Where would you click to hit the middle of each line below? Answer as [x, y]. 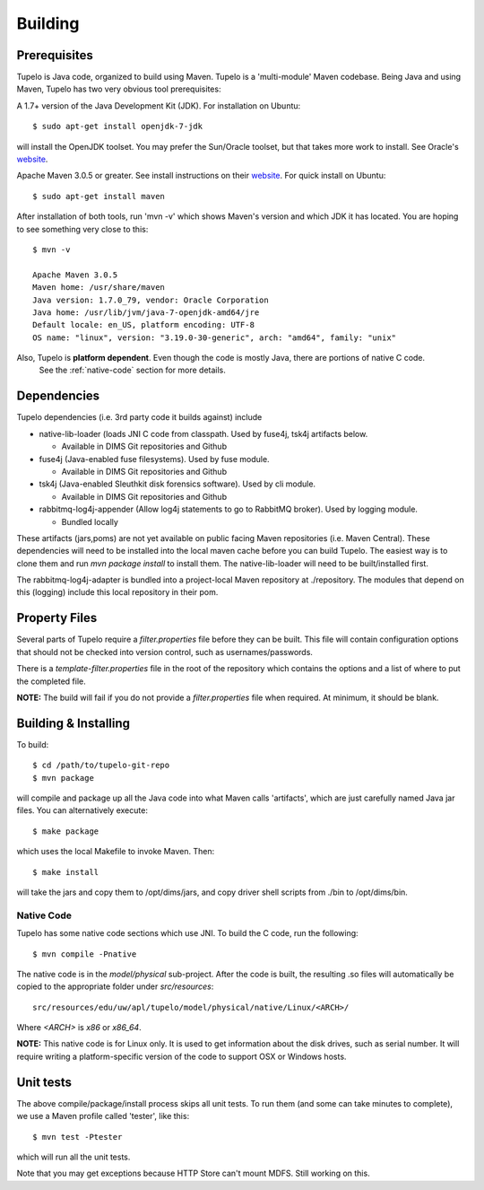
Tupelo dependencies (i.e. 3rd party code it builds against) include [139, 417]
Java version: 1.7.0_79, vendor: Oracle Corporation [151, 300]
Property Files [57, 618]
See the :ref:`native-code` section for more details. [132, 370]
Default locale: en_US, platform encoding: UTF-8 [144, 325]
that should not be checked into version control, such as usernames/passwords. [165, 652]
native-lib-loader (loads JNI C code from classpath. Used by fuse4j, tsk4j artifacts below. [203, 433]
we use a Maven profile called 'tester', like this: [103, 1116]
